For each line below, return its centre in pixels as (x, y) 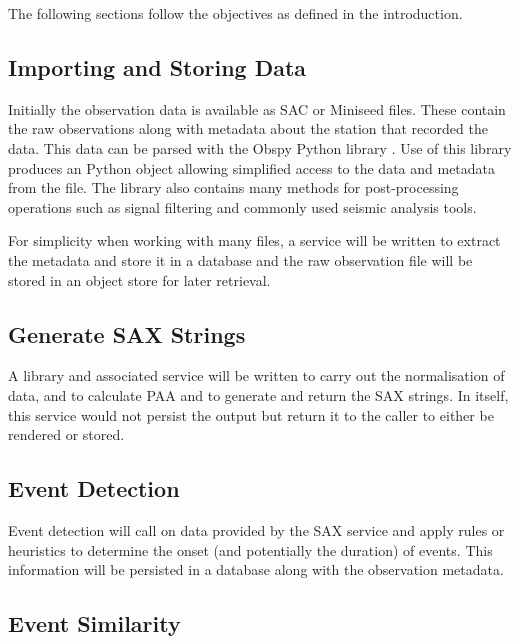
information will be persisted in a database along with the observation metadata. (256, 569)
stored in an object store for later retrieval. (139, 279)
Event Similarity (94, 623)
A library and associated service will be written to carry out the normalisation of (256, 375)
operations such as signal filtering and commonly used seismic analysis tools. (242, 206)
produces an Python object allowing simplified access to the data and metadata (252, 167)
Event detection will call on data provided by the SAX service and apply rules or (256, 529)
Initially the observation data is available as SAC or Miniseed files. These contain (257, 108)
